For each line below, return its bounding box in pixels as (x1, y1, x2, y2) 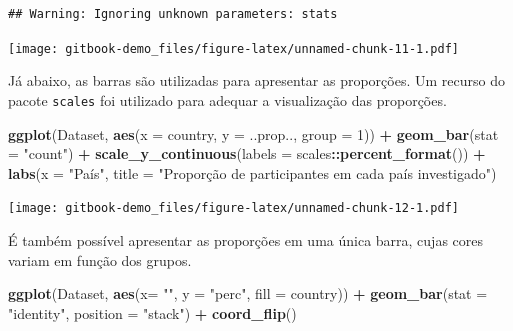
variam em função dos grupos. (8, 249, 192, 270)
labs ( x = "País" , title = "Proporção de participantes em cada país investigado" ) (8, 162, 497, 183)
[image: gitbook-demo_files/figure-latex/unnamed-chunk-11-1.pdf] (8, 41, 460, 56)
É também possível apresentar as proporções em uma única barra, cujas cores (8, 229, 484, 250)
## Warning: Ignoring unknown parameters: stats (8, 7, 338, 21)
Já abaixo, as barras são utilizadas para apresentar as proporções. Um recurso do (8, 70, 505, 91)
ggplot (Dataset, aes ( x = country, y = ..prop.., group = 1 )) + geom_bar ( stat (8, 123, 499, 144)
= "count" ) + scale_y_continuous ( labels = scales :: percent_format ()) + (8, 143, 486, 164)
